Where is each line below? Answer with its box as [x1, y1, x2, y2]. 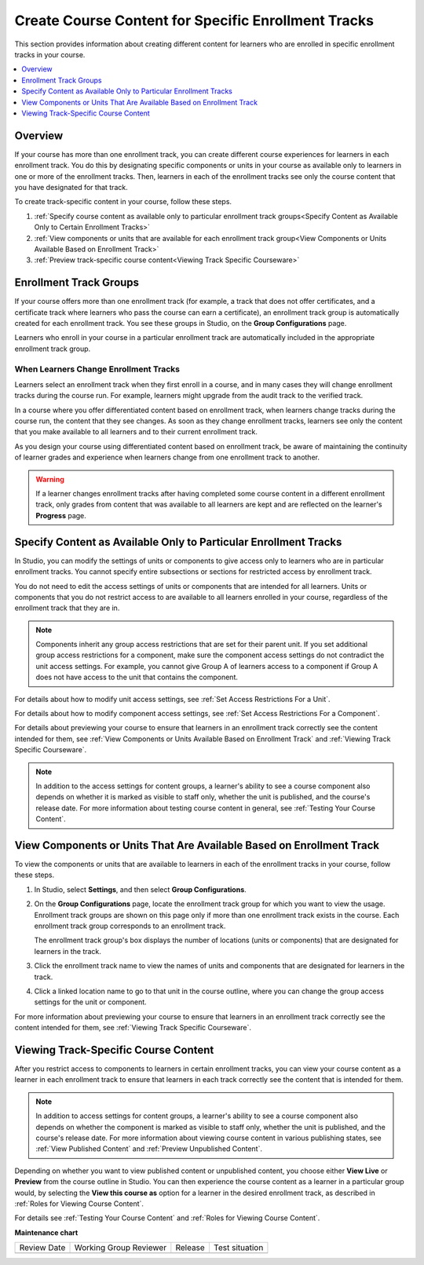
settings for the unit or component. [34, 997, 147, 1007]
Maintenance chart [14, 1227, 79, 1237]
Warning [35, 474, 64, 484]
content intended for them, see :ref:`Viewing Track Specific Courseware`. [14, 1023, 251, 1033]
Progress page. [35, 510, 86, 520]
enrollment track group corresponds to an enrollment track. [34, 921, 226, 930]
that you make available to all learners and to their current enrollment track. [14, 427, 258, 437]
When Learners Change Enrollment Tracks [14, 364, 181, 375]
